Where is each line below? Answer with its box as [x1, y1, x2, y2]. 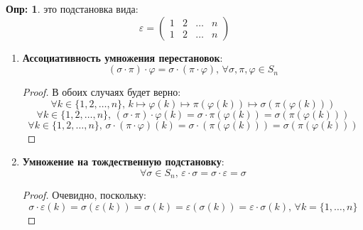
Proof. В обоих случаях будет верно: [22, 84, 181, 99]
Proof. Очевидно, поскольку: [22, 187, 146, 202]
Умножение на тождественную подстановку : [22, 154, 224, 169]
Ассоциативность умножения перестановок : [22, 50, 223, 65]
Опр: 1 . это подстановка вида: [6, 1, 139, 16]
